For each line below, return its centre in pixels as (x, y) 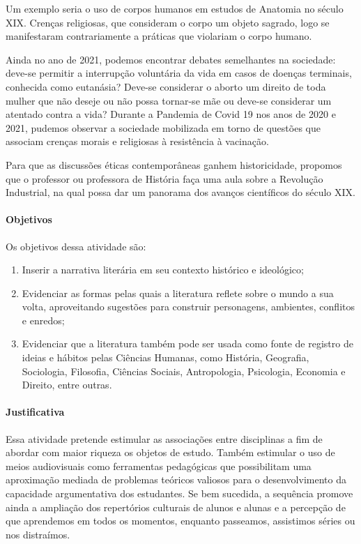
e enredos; (43, 320)
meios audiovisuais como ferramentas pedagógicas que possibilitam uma (159, 466)
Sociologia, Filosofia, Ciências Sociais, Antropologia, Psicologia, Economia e (184, 371)
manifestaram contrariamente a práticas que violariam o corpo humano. (159, 36)
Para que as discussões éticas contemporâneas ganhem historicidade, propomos (174, 164)
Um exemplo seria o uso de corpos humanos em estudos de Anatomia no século (175, 8)
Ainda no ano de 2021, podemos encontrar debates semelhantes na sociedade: (171, 59)
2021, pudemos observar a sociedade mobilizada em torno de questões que (163, 127)
